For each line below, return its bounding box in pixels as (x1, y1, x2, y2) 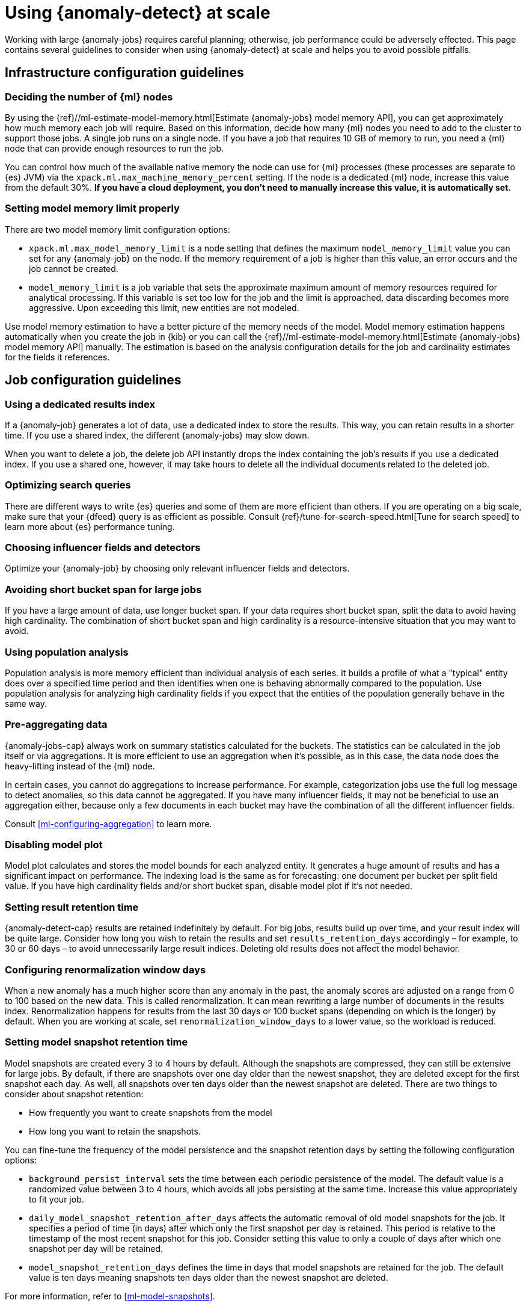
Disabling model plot (5, 839, 103, 851)
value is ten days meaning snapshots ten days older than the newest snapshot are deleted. (29, 1272, 388, 1283)
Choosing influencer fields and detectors (5, 541, 201, 554)
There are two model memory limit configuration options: (5, 224, 230, 235)
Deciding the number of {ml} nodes (5, 90, 173, 103)
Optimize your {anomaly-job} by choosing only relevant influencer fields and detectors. (5, 563, 350, 574)
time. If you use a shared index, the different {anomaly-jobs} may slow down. (5, 430, 310, 440)
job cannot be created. (29, 263, 118, 274)
